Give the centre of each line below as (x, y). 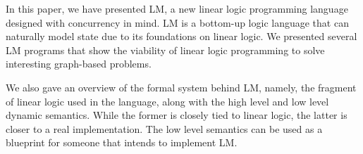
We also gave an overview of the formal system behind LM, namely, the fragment (181, 87)
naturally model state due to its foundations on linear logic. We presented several (181, 36)
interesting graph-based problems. (79, 64)
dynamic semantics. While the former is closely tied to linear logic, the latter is (177, 115)
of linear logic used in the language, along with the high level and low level (167, 101)
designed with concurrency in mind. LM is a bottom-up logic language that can (177, 22)
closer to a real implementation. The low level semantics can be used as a (164, 128)
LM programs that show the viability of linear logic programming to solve (165, 50)
